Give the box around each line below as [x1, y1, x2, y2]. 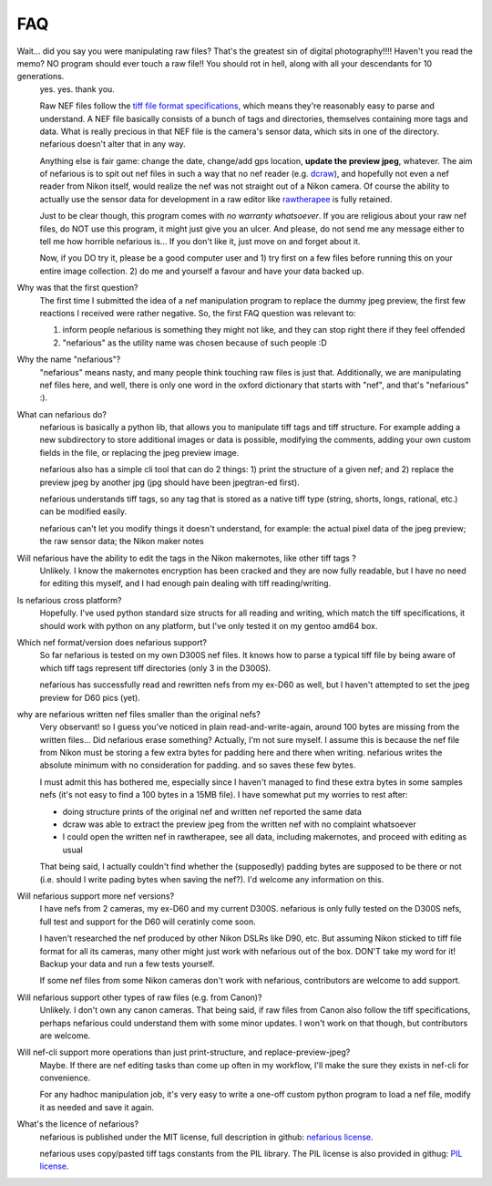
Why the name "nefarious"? [16, 354, 121, 365]
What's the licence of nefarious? [16, 1119, 139, 1129]
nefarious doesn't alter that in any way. [39, 139, 186, 150]
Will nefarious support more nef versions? [16, 890, 175, 902]
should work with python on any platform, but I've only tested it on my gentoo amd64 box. [39, 620, 378, 631]
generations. [16, 71, 65, 82]
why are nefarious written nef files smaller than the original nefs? [16, 708, 261, 719]
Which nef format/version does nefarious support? [16, 636, 207, 647]
